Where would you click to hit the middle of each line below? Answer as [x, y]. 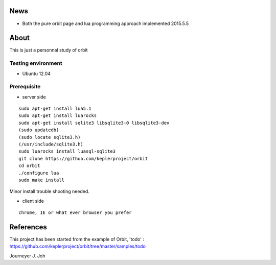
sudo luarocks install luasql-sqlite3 [67, 151]
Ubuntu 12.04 [37, 74]
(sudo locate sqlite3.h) [50, 137]
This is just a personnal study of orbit [49, 50]
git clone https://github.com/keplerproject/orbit [83, 159]
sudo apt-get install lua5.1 [55, 109]
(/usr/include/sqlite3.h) [51, 144]
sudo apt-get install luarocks [58, 116]
